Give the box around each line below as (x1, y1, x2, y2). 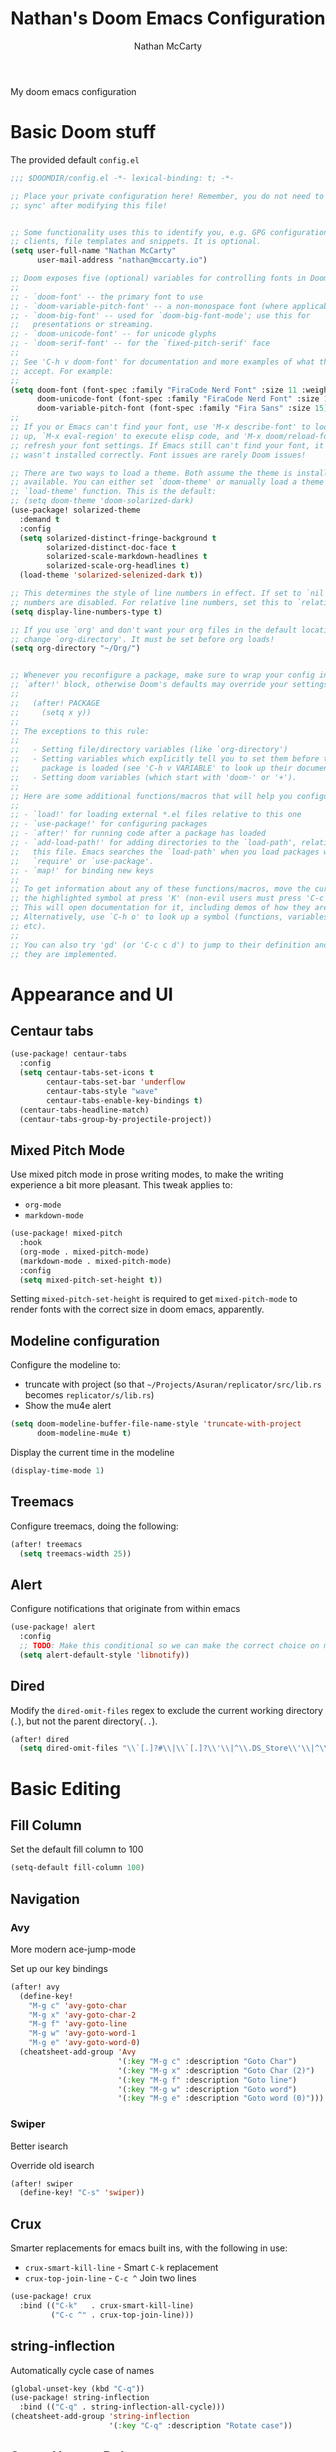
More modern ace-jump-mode (10, 1943, 137, 1955)
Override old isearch (10, 2159, 95, 2171)
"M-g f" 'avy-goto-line (28, 2019, 128, 2029)
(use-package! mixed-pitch (10, 1228, 123, 1239)
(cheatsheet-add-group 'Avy (19, 2047, 137, 2057)
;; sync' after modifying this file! (10, 200, 168, 211)
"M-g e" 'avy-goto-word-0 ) (28, 2038, 141, 2048)
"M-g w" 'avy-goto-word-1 (28, 2028, 137, 2039)
